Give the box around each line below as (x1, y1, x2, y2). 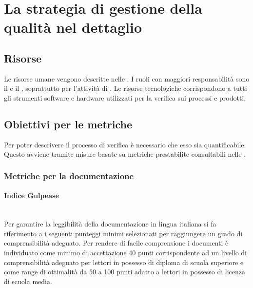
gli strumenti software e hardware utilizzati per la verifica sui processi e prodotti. (4, 92, 246, 103)
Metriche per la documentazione (4, 169, 134, 182)
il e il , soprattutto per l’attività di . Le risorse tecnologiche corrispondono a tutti (4, 83, 247, 93)
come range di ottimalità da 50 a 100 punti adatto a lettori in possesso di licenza (4, 267, 246, 277)
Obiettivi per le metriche (4, 116, 133, 131)
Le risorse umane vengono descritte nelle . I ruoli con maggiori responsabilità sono (4, 73, 250, 83)
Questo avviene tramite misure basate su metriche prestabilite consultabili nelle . (4, 149, 246, 159)
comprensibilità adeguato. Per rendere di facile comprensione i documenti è (4, 238, 229, 248)
